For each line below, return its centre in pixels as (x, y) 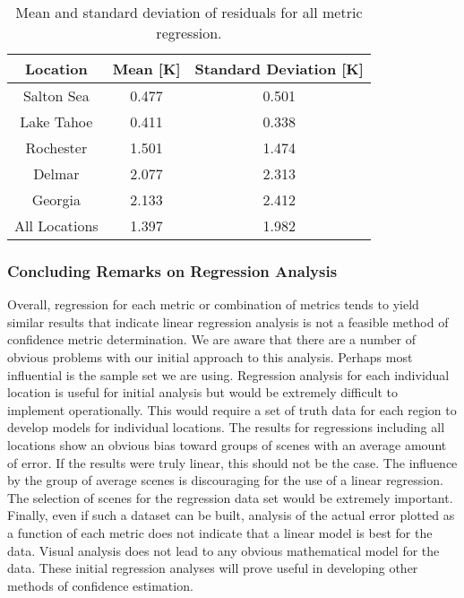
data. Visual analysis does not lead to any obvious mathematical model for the (223, 550)
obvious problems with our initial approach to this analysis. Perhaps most (210, 357)
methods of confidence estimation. (100, 585)
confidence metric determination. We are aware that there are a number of (212, 339)
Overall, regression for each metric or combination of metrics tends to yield (213, 304)
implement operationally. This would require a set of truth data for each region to (232, 409)
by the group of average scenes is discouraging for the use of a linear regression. (225, 480)
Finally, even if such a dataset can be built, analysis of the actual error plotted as (231, 515)
